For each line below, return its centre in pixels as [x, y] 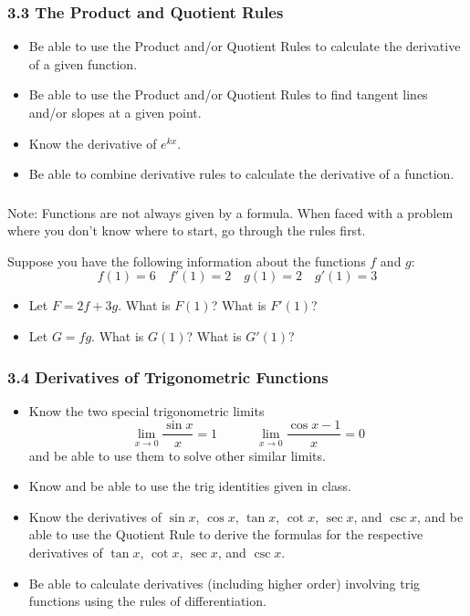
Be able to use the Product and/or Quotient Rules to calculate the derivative [245, 46]
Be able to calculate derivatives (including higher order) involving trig [225, 583]
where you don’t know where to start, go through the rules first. [187, 230]
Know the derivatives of [95, 516]
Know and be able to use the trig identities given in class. [190, 486]
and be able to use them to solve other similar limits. [177, 455]
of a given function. [83, 63]
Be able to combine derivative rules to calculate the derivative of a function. [241, 174]
